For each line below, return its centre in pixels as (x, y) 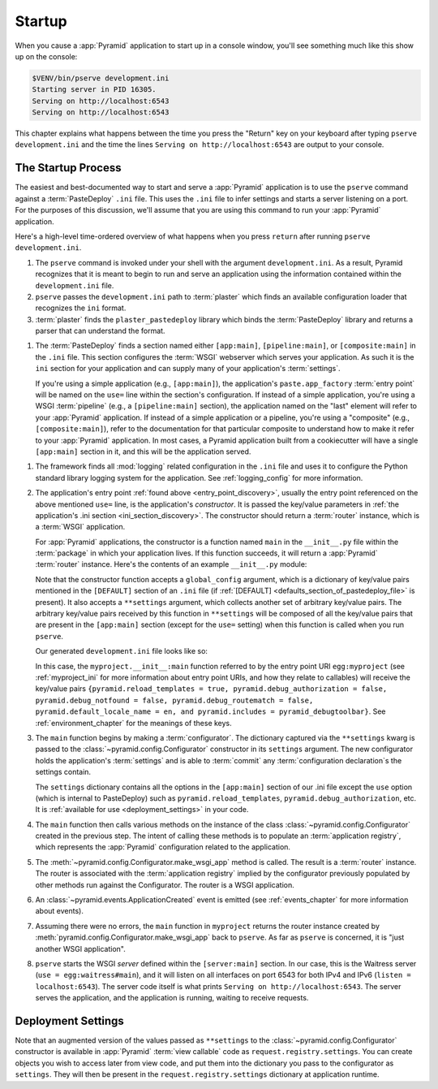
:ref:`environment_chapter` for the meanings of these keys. (134, 723)
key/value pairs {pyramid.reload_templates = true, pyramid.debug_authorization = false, (211, 689)
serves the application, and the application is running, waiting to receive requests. (172, 998)
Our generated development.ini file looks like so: (122, 651)
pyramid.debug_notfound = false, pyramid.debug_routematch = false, (174, 700)
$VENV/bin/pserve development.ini (101, 78)
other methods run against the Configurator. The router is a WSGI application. (165, 884)
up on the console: (46, 56)
